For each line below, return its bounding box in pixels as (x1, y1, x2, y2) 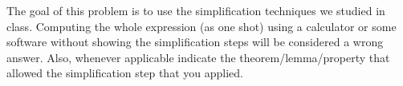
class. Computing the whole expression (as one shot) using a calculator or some (6, 18, 397, 34)
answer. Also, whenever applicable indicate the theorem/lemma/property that (6, 49, 390, 65)
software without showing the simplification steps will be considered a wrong (6, 33, 384, 50)
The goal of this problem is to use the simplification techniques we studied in (6, 2, 385, 18)
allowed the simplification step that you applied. (6, 64, 243, 81)
